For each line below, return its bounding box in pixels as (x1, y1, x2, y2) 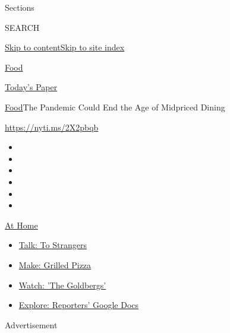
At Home (5, 218, 38, 231)
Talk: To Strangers (18, 239, 87, 251)
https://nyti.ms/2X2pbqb (5, 120, 99, 133)
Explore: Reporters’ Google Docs (18, 299, 139, 311)
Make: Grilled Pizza (18, 258, 92, 271)
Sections (5, 1, 34, 13)
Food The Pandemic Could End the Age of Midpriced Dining (5, 100, 225, 113)
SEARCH (5, 21, 40, 33)
